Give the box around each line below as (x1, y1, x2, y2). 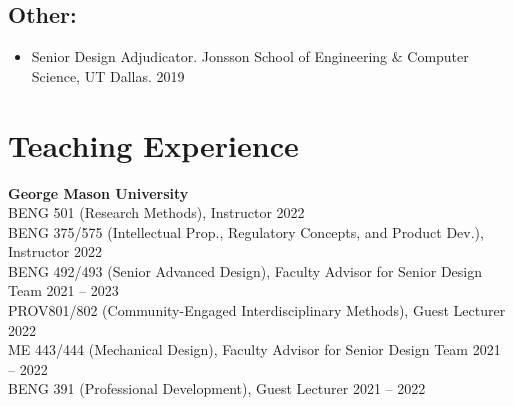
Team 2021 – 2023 (8, 280, 119, 301)
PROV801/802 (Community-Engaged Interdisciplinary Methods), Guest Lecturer (8, 300, 506, 321)
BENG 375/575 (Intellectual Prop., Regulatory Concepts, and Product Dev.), (8, 221, 484, 242)
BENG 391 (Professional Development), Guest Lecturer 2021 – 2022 (8, 378, 426, 399)
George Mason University (8, 182, 189, 203)
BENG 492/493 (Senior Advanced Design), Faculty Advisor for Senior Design (8, 260, 482, 281)
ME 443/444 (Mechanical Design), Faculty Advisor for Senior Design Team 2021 (8, 339, 501, 360)
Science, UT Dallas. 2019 (31, 65, 185, 86)
